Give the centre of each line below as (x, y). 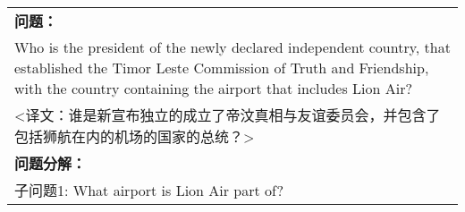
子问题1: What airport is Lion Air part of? (149, 190)
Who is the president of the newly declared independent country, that (232, 47)
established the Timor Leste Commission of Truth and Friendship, (222, 68)
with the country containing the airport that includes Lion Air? (213, 88)
